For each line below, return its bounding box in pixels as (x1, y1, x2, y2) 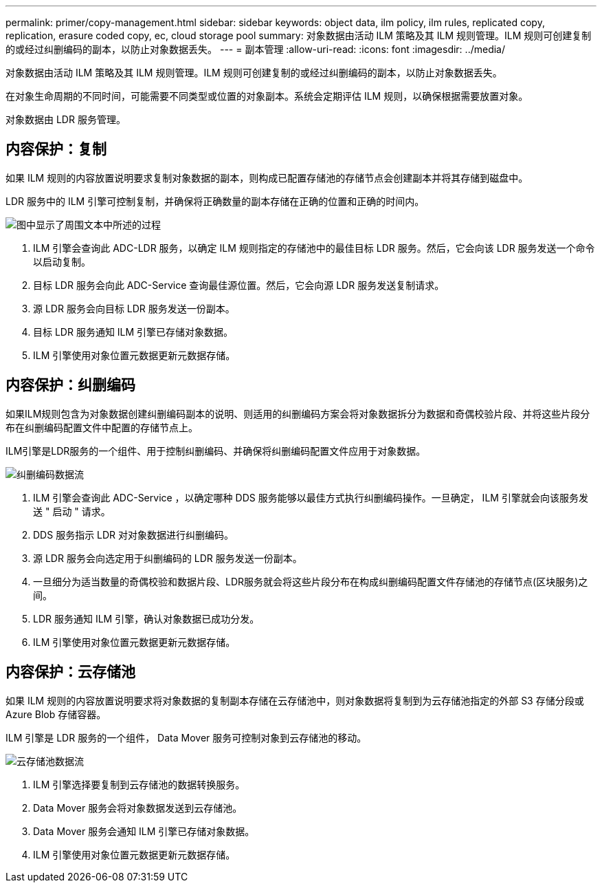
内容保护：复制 (5, 140, 107, 158)
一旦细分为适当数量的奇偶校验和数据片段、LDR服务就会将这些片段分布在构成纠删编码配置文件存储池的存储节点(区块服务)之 (33, 575, 588, 587)
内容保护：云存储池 (5, 663, 135, 681)
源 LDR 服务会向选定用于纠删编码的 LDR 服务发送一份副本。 (33, 552, 302, 564)
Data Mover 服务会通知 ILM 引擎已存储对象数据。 (33, 825, 255, 837)
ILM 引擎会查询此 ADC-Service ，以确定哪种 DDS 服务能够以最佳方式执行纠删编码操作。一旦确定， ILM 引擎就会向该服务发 (33, 491, 588, 503)
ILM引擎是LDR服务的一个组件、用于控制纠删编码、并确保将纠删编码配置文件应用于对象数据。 (5, 444, 426, 457)
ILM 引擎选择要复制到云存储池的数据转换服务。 (33, 778, 245, 790)
